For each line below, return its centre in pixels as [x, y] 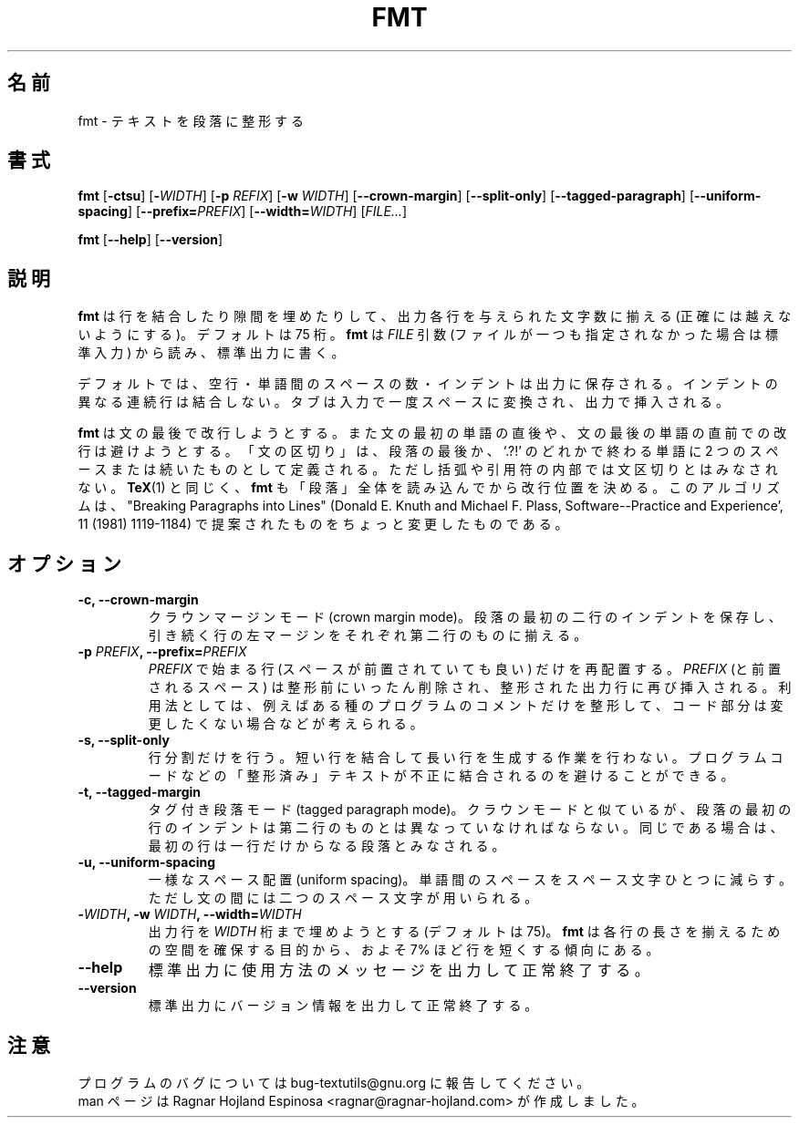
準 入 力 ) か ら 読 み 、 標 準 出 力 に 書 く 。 [211, 353]
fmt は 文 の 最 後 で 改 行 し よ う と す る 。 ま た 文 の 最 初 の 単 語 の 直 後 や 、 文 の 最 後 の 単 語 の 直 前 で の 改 [432, 433]
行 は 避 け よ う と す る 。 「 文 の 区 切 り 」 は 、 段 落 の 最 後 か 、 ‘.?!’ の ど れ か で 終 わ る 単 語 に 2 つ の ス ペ [428, 451]
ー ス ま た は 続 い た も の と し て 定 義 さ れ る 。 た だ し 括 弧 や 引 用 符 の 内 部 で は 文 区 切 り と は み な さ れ [428, 470]
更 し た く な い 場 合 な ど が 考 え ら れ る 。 [285, 724]
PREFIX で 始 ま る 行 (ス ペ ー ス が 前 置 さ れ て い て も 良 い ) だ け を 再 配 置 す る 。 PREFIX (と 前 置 [464, 669]
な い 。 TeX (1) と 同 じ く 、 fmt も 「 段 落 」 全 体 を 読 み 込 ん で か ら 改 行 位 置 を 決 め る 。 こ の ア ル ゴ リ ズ [429, 488]
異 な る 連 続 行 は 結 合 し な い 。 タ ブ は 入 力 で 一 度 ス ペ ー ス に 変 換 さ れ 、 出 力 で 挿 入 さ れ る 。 [403, 402]
